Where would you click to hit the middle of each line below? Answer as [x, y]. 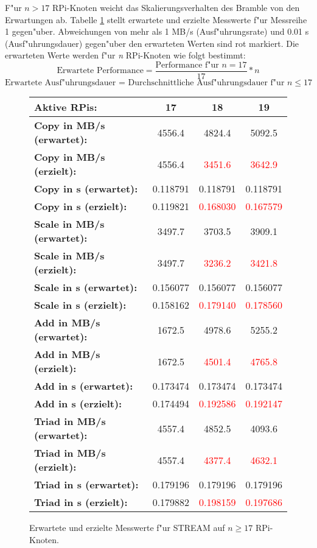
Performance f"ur [187, 65]
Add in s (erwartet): [84, 386]
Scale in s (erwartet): [86, 287]
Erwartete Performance [100, 71]
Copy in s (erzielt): [81, 206]
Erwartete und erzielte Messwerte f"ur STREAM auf [127, 528]
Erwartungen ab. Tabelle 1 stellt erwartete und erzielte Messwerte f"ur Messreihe [156, 19]
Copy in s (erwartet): [86, 189]
